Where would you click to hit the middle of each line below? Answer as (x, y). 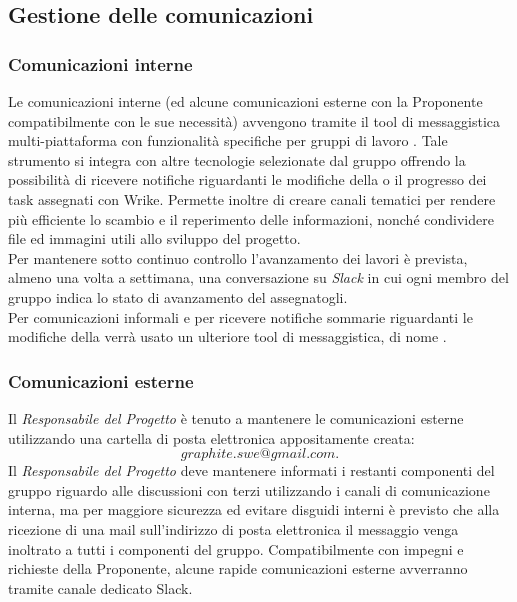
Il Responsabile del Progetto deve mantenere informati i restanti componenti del (251, 470)
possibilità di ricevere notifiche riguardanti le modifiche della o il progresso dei (247, 179)
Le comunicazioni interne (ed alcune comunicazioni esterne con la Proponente (245, 101)
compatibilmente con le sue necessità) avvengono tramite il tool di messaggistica (254, 120)
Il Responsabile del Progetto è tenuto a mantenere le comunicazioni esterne (236, 417)
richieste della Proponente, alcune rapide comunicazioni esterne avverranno (238, 568)
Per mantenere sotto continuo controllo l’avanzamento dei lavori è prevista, (238, 257)
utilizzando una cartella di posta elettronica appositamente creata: (211, 437)
